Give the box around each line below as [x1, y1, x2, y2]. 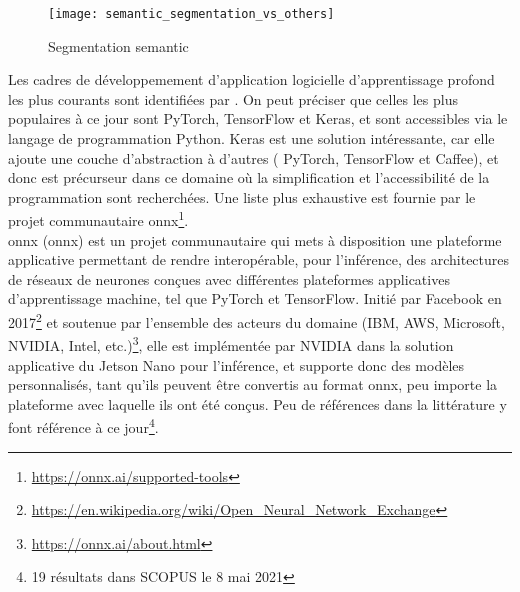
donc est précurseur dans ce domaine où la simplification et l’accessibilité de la [8, 167, 490, 188]
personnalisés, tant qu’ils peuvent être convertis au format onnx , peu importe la [8, 374, 498, 395]
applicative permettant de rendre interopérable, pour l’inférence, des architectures [8, 249, 510, 270]
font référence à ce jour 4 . [8, 414, 159, 437]
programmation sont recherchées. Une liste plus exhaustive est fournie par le [8, 186, 476, 207]
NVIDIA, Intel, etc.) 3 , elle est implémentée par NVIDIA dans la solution [8, 332, 454, 355]
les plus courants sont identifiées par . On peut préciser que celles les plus [8, 88, 458, 109]
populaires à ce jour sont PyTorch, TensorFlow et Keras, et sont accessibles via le [8, 108, 508, 129]
